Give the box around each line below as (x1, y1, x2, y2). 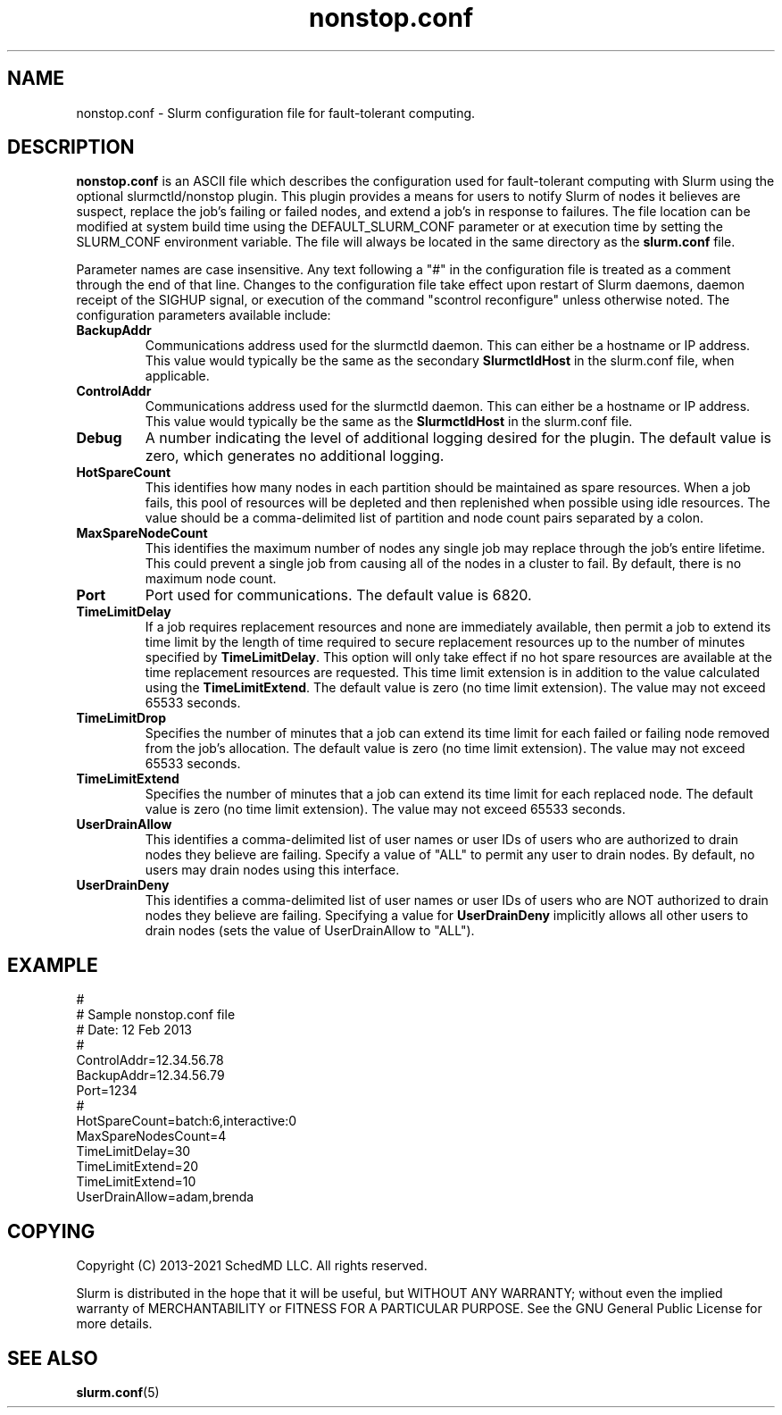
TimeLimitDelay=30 (76, 1143, 191, 1160)
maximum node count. (145, 571, 277, 587)
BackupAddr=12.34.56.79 (76, 1068, 225, 1084)
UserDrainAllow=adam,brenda (76, 1189, 254, 1205)
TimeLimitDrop (76, 710, 166, 726)
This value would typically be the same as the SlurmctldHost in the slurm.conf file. (145, 414, 633, 430)
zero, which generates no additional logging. (145, 447, 445, 465)
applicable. (145, 368, 210, 384)
